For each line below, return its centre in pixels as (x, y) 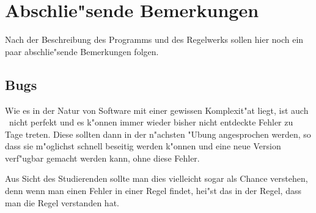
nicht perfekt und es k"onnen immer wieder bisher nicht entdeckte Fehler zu (151, 122)
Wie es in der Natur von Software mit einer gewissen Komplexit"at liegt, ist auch (157, 110)
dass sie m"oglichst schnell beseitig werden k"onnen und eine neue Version (143, 146)
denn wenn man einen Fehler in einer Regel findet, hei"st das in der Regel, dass (153, 191)
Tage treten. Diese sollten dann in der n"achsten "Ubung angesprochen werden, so (158, 134)
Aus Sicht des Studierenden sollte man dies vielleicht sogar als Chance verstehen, (156, 178)
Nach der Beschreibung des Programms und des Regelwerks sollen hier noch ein (154, 39)
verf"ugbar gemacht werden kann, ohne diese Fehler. (102, 158)
